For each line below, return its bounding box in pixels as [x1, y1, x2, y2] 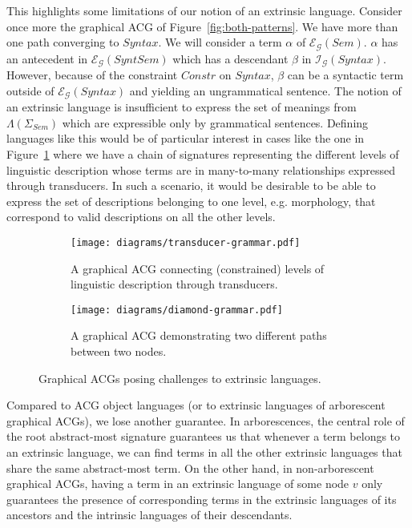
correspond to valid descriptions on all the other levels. [6, 208, 276, 225]
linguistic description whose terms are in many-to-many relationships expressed [6, 161, 395, 178]
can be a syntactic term [287, 67, 404, 83]
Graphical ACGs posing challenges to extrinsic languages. [38, 369, 321, 386]
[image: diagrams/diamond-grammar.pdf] [71, 304, 283, 316]
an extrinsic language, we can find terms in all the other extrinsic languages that [6, 443, 402, 460]
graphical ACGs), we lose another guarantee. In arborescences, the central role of [6, 412, 405, 429]
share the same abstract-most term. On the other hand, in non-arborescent [6, 459, 374, 476]
